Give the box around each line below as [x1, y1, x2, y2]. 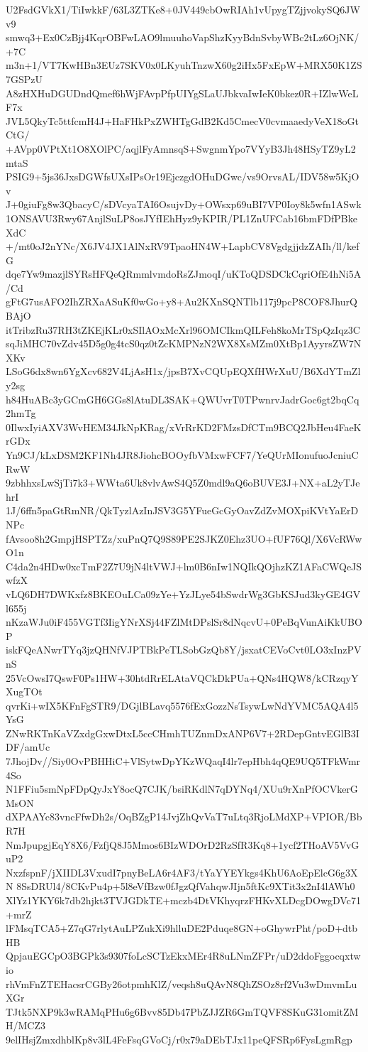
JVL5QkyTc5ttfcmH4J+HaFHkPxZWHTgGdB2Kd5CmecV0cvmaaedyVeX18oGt [6, 113, 359, 128]
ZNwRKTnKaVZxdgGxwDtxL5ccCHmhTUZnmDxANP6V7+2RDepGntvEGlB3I [6, 725, 359, 740]
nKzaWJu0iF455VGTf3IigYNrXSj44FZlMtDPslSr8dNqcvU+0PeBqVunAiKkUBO [6, 614, 362, 629]
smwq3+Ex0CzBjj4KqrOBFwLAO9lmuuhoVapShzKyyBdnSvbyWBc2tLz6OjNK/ [6, 30, 359, 45]
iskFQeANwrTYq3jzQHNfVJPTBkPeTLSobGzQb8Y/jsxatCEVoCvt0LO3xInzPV [6, 642, 362, 657]
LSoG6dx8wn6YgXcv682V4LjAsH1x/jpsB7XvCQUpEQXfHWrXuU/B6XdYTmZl [6, 364, 361, 379]
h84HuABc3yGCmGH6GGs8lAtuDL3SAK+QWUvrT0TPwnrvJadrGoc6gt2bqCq [6, 391, 359, 406]
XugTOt [6, 684, 43, 699]
